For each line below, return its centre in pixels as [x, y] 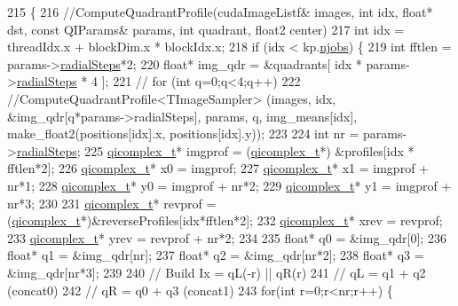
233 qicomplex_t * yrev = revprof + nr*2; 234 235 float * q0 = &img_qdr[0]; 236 [227, 237]
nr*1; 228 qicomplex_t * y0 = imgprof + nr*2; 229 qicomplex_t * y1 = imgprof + [229, 185]
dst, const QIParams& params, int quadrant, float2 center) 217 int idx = [206, 29]
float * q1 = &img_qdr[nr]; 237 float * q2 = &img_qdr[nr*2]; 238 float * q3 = [216, 255]
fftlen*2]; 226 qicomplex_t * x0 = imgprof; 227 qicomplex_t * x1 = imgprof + [218, 168]
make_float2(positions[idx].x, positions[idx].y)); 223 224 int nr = [183, 133]
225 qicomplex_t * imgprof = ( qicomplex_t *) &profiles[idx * [249, 150]
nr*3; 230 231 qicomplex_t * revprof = [112, 203]
